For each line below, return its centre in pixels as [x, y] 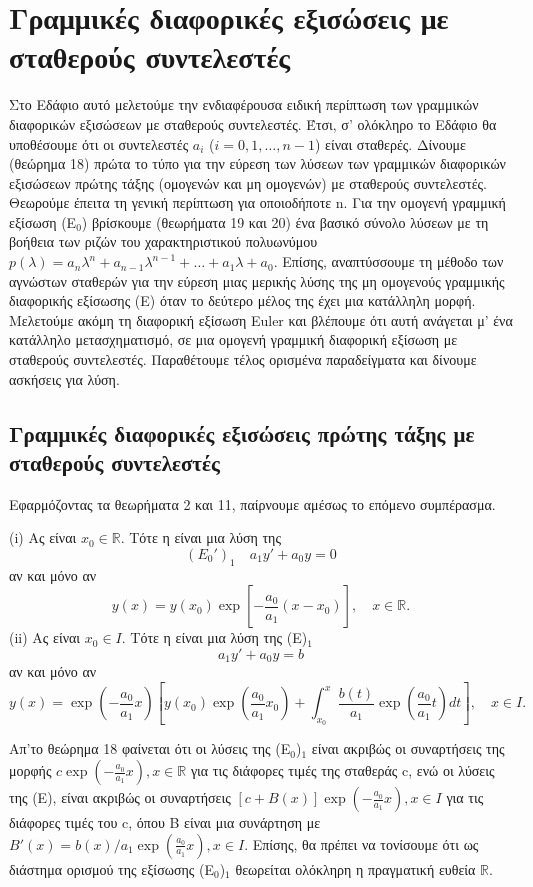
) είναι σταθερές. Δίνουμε [390, 143]
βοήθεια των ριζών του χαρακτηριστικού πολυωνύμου [163, 241]
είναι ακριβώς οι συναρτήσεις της [408, 748]
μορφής [30, 770]
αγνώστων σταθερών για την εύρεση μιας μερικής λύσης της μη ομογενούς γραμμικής [257, 280]
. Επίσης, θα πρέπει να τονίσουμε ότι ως [361, 843]
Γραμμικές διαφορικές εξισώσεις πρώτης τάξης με [242, 432]
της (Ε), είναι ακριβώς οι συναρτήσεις [120, 797]
